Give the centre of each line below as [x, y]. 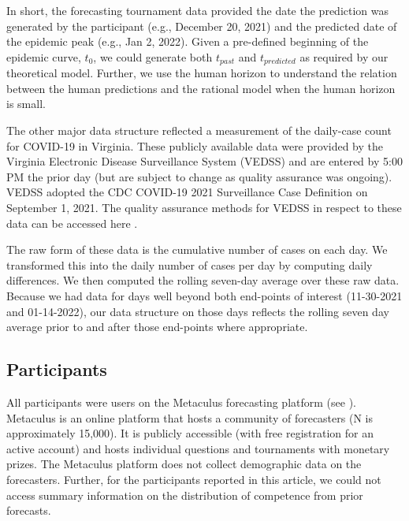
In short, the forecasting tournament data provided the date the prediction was [198, 10]
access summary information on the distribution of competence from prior [185, 495]
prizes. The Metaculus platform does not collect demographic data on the [184, 464]
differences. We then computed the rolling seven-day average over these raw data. [203, 280]
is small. [26, 104]
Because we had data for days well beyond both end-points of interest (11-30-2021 [204, 295]
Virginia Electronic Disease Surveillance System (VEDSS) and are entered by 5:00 [204, 161]
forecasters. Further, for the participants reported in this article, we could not [194, 479]
